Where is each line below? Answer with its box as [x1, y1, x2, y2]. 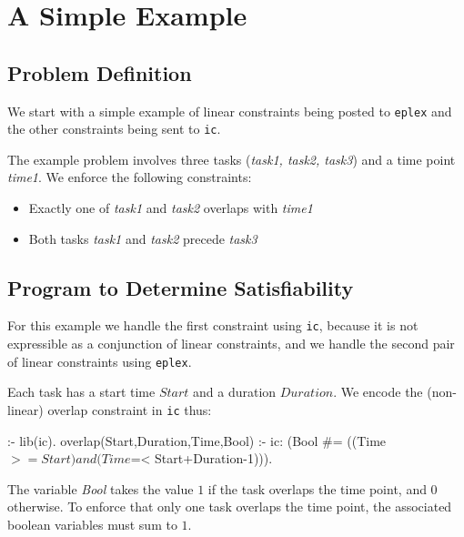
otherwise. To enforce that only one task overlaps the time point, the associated [7, 497, 452, 516]
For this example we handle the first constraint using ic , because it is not [7, 316, 419, 335]
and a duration [193, 382, 277, 401]
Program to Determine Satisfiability [7, 273, 354, 301]
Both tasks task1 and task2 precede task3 [28, 228, 257, 248]
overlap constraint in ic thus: [47, 400, 212, 419]
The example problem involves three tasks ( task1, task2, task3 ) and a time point [7, 149, 456, 168]
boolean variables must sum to [7, 515, 177, 533]
